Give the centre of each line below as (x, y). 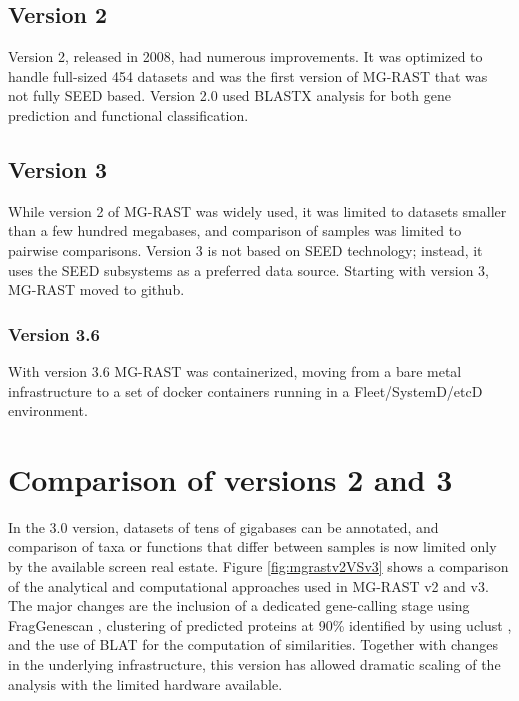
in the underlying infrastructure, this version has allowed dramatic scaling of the (254, 664)
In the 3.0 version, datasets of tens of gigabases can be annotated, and (223, 526)
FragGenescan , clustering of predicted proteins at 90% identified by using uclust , (260, 624)
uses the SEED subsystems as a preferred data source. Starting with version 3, (248, 269)
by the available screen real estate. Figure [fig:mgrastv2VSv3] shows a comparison (258, 566)
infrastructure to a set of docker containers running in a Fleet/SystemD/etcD (245, 390)
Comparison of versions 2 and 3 (230, 478)
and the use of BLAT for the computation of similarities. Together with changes (253, 644)
